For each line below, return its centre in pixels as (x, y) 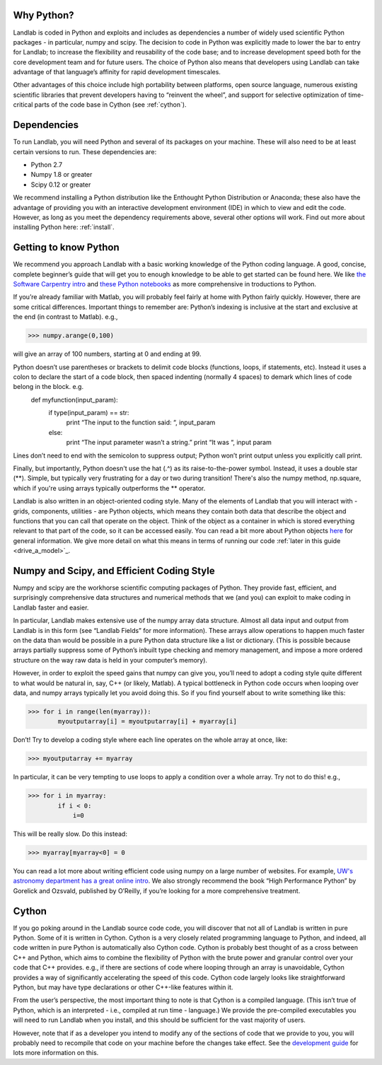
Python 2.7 (47, 164)
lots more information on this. (56, 1053)
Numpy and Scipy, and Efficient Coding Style (114, 570)
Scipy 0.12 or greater (61, 185)
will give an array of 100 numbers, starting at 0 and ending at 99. (107, 354)
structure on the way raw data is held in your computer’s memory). (110, 660)
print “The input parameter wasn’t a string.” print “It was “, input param (169, 443)
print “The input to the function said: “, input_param (141, 423)
